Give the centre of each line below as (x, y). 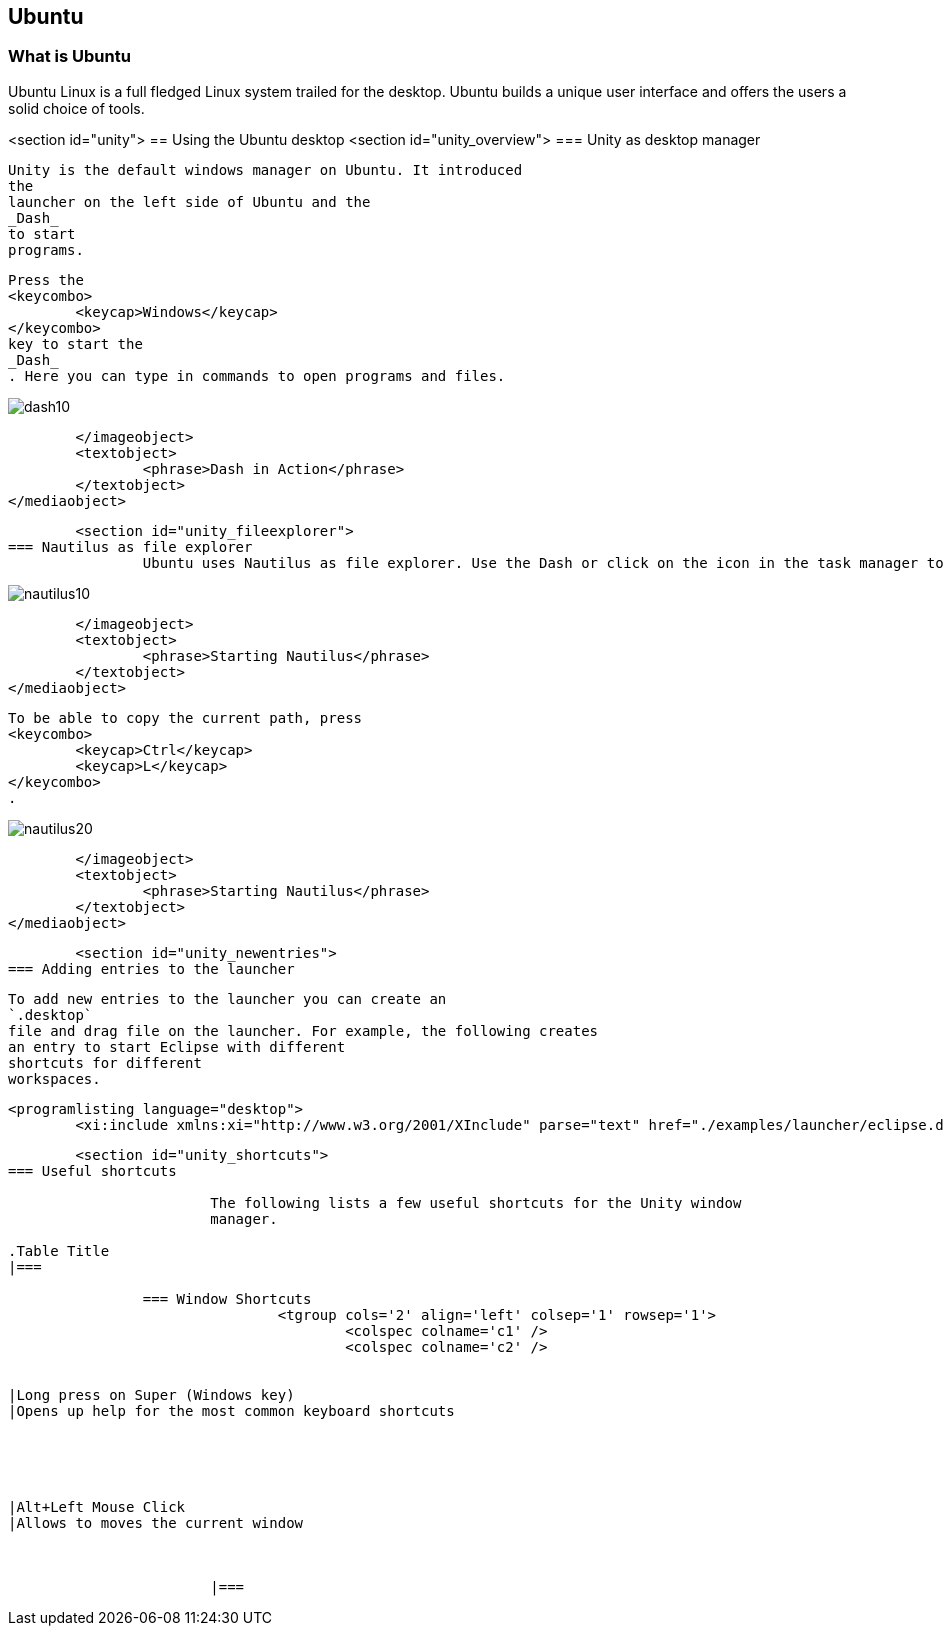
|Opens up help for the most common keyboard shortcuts (231, 1410)
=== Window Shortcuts (227, 1298)
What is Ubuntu (69, 56)
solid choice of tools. (76, 108)
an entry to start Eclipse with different (177, 1046)
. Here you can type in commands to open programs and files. (257, 375)
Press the (46, 279)
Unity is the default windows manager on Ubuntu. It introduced (265, 169)
